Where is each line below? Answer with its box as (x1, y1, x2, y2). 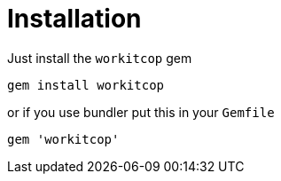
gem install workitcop (7, 77, 165, 92)
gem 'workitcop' (7, 131, 120, 146)
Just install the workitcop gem (7, 50, 192, 66)
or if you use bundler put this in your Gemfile (7, 104, 275, 120)
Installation (7, 4, 142, 34)
